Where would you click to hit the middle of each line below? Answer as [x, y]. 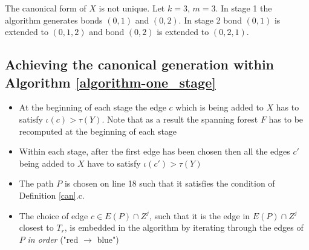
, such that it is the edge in [200, 215]
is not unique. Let [132, 8]
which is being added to [220, 107]
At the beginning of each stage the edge [93, 107]
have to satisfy [114, 163]
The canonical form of [46, 8]
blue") [108, 239]
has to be [286, 119]
